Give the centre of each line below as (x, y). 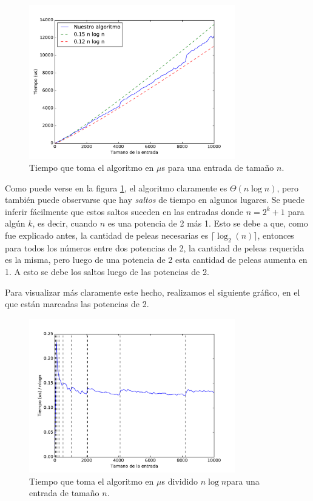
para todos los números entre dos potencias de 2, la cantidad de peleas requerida (155, 247)
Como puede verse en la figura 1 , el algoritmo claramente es (116, 187)
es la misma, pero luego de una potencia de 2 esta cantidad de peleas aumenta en (156, 260)
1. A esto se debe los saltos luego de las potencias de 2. (107, 271)
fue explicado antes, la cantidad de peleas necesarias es (107, 235)
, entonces (276, 235)
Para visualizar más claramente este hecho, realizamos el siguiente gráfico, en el (153, 292)
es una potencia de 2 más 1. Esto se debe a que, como (208, 223)
